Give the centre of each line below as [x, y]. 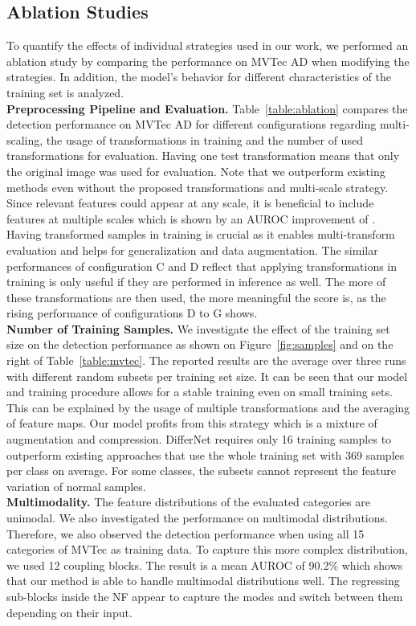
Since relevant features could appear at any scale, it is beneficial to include [190, 203]
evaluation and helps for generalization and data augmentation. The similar [192, 250]
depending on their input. [69, 612]
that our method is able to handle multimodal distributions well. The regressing [203, 581]
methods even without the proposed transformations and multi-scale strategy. [198, 187]
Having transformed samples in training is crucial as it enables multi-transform [201, 234]
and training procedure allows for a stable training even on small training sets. [200, 392]
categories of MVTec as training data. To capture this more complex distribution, [207, 549]
